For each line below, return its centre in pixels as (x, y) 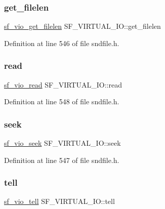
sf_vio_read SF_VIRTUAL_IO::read (63, 84)
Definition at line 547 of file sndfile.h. (62, 160)
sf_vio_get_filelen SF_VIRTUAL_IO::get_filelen (82, 26)
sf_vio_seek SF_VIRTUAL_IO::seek (63, 143)
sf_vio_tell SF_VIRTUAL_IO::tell (59, 201)
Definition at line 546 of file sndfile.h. (62, 43)
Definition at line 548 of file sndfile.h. (62, 101)
